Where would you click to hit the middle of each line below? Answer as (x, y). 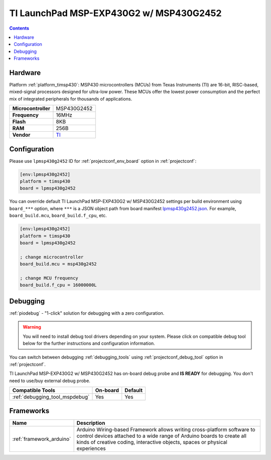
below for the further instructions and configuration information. (89, 343)
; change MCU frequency (49, 278)
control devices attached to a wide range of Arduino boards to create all (162, 436)
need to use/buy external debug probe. (50, 381)
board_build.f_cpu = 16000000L (58, 285)
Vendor (21, 135)
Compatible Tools (34, 390)
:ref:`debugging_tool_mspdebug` (51, 397)
